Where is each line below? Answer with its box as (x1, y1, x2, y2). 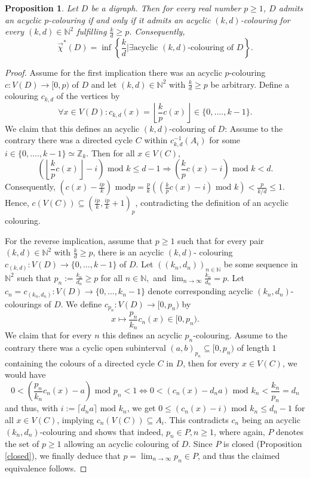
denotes (276, 425, 303, 437)
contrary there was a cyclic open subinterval (5, 341, 166, 354)
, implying (57, 414, 94, 425)
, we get (127, 402, 156, 414)
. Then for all (86, 146, 135, 159)
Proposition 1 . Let (5, 2, 78, 14)
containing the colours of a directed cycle (5, 356, 155, 369)
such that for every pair (177, 234, 264, 246)
